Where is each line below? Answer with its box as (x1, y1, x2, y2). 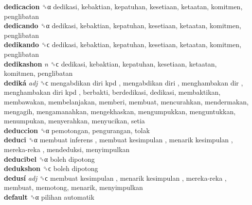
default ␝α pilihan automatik (4, 191, 94, 202)
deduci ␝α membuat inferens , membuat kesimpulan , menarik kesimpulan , (4, 135, 233, 145)
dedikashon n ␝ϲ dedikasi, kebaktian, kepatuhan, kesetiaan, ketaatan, (4, 58, 217, 68)
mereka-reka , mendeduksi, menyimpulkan (4, 144, 130, 154)
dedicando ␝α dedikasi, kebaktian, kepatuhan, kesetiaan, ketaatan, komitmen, (4, 20, 241, 31)
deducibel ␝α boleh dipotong (4, 154, 95, 164)
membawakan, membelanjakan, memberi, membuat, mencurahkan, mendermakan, (4, 96, 249, 106)
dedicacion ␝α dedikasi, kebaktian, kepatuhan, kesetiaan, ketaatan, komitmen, (4, 1, 243, 11)
